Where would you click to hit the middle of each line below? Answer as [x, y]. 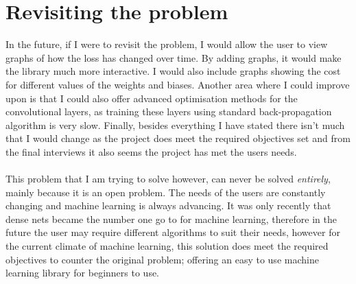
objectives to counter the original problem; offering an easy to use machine [162, 259]
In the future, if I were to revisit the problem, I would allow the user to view [167, 44]
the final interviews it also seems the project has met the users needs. [151, 151]
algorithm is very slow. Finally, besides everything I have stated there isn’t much [175, 125]
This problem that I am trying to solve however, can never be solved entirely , [168, 179]
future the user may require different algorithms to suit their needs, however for [173, 232]
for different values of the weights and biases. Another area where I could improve [178, 84]
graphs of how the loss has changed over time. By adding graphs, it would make [174, 57]
